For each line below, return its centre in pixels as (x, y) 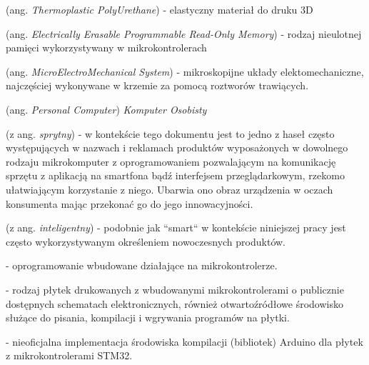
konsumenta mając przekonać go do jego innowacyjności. (130, 203)
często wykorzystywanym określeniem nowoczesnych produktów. (146, 241)
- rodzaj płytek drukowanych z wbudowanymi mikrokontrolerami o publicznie (175, 289)
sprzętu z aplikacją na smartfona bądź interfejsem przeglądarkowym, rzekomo (175, 175)
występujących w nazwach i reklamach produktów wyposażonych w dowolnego (177, 147)
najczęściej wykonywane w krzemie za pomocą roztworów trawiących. (157, 85)
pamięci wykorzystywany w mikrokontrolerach (106, 47)
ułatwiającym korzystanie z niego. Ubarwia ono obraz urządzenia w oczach (170, 189)
